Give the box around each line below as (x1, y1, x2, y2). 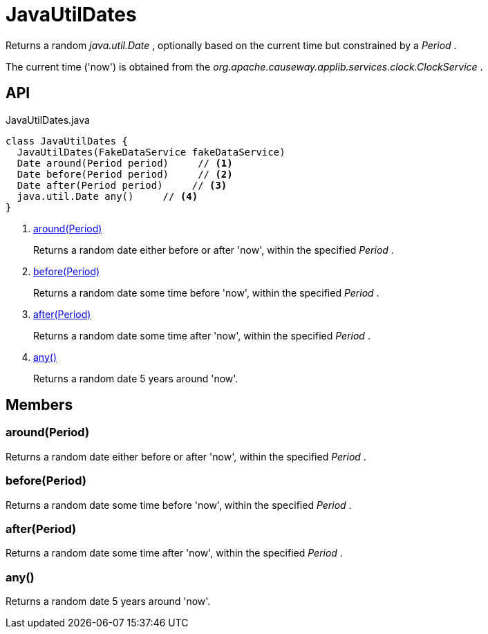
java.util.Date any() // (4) (17, 190, 198, 202)
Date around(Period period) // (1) (17, 157, 233, 169)
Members (6, 396, 73, 414)
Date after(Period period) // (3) (17, 179, 227, 191)
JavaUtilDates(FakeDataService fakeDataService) (17, 146, 285, 158)
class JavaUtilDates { (6, 135, 129, 147)
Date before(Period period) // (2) (17, 168, 233, 180)
